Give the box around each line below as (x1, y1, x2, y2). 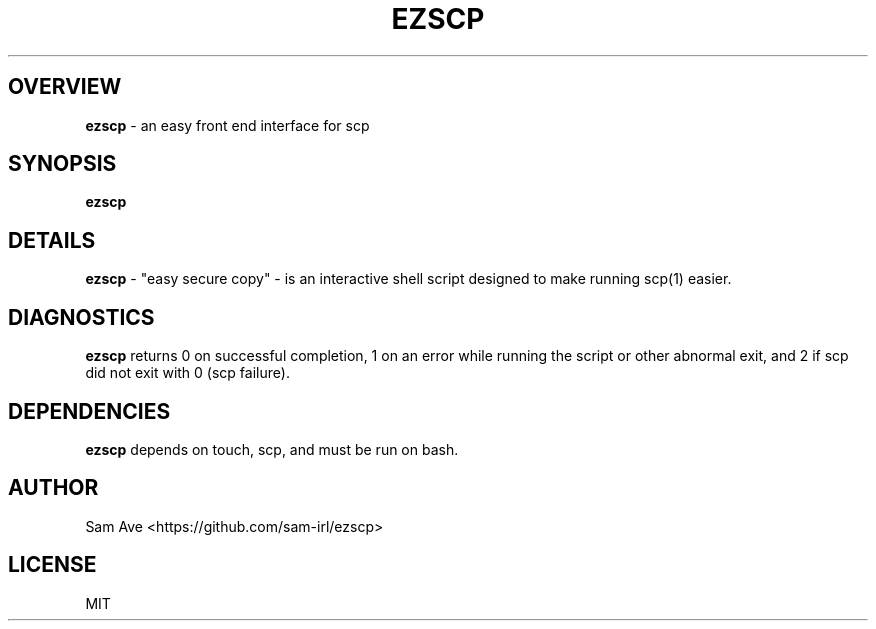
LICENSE (8, 552, 97, 578)
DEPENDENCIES (8, 398, 171, 424)
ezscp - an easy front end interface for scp (85, 116, 370, 134)
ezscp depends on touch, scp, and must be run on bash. (85, 440, 459, 458)
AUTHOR (8, 475, 99, 501)
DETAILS (8, 227, 96, 253)
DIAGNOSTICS (8, 304, 155, 330)
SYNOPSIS (8, 151, 117, 177)
